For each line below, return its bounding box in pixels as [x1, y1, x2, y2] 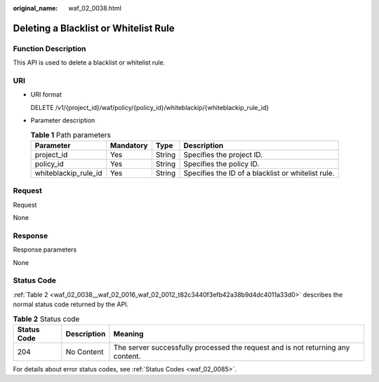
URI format [30, 90, 62, 99]
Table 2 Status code [13, 314, 80, 324]
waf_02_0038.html [68, 4, 122, 12]
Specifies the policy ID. [183, 158, 260, 168]
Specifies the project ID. [183, 149, 263, 159]
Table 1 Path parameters [30, 130, 112, 139]
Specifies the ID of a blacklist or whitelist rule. [183, 168, 335, 178]
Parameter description [30, 116, 95, 125]
